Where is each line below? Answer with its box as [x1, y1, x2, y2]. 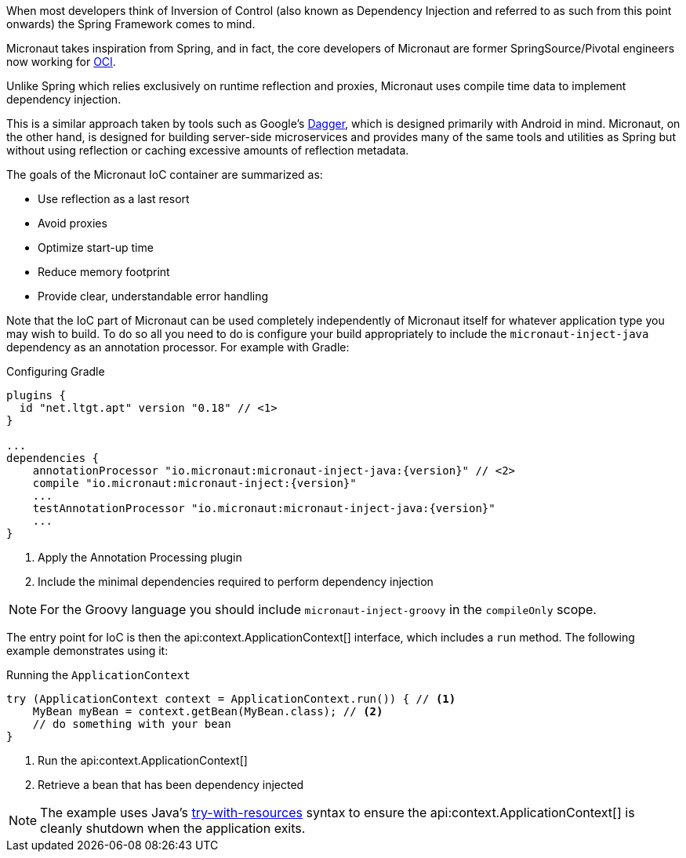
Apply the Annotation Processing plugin [38, 551, 242, 564]
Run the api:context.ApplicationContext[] [38, 754, 248, 767]
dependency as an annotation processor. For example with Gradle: [6, 340, 350, 354]
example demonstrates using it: [6, 644, 169, 657]
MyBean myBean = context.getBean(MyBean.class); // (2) [32, 705, 383, 718]
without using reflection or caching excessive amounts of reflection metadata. [6, 144, 409, 157]
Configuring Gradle [6, 365, 105, 378]
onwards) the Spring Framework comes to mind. [6, 17, 256, 31]
